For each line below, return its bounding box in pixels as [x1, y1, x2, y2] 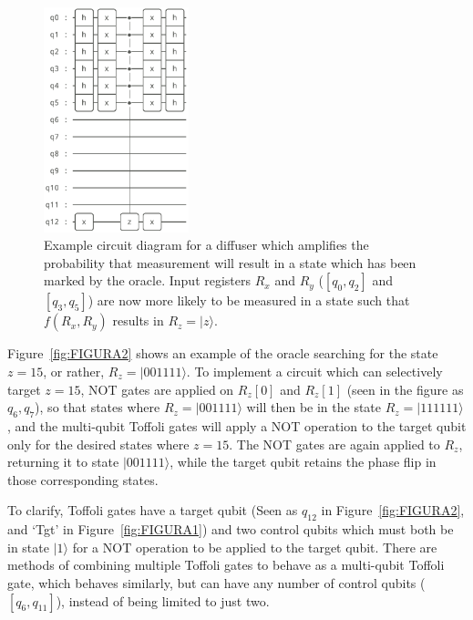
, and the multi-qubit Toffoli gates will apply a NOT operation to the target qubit [7, 417, 467, 435]
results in [112, 311, 164, 330]
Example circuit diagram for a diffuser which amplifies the [44, 235, 369, 254]
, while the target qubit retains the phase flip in [170, 452, 437, 471]
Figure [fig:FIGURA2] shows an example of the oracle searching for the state [7, 344, 438, 363]
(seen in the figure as [346, 379, 464, 398]
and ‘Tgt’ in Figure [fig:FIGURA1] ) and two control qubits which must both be [7, 520, 454, 539]
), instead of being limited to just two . [56, 591, 270, 610]
